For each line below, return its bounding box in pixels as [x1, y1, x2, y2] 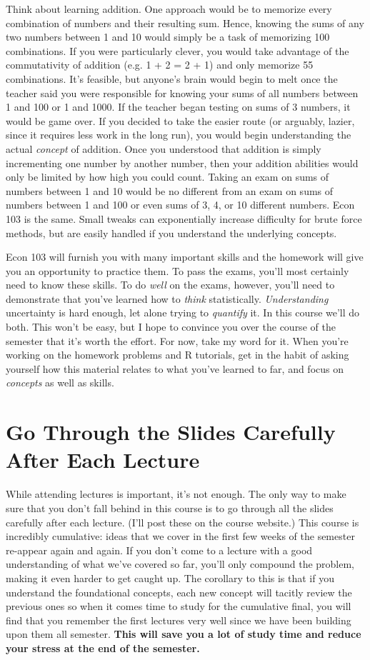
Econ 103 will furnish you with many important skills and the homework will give [6, 249, 364, 264]
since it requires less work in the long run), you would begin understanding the [6, 127, 351, 142]
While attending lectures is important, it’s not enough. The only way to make [6, 486, 346, 501]
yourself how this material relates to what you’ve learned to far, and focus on [6, 361, 344, 376]
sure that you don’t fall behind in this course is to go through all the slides [6, 500, 334, 515]
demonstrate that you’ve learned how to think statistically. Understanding [6, 291, 329, 306]
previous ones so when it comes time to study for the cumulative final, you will [6, 599, 351, 614]
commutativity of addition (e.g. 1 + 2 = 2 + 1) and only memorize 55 [6, 57, 314, 72]
